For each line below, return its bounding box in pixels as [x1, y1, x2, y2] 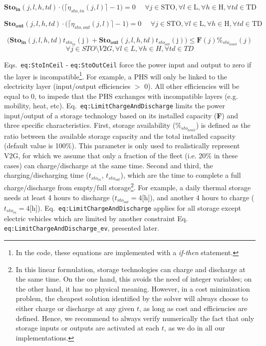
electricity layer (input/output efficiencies [4, 80, 131, 91]
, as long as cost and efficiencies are [139, 303, 248, 313]
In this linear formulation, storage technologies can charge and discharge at [15, 264, 246, 274]
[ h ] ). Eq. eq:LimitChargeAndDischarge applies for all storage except [29, 202, 242, 213]
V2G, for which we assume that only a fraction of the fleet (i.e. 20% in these [4, 150, 238, 160]
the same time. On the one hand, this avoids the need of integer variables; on [15, 274, 252, 284]
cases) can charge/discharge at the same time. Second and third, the [4, 160, 213, 170]
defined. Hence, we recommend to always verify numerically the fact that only [15, 313, 255, 323]
